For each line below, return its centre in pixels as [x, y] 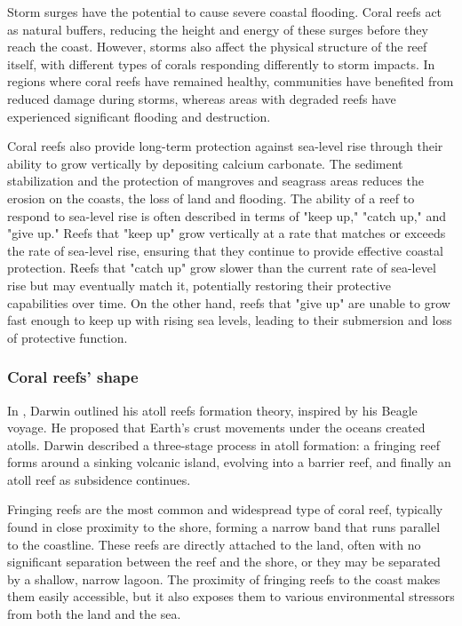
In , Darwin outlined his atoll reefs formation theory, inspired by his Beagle [212, 410]
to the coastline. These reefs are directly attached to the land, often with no [214, 544]
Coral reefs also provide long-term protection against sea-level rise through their [225, 146]
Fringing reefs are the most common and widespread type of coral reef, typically [225, 509]
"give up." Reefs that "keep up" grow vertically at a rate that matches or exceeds [227, 233]
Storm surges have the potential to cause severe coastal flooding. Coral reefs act [225, 12]
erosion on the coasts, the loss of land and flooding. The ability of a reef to [211, 198]
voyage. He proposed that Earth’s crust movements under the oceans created [216, 428]
